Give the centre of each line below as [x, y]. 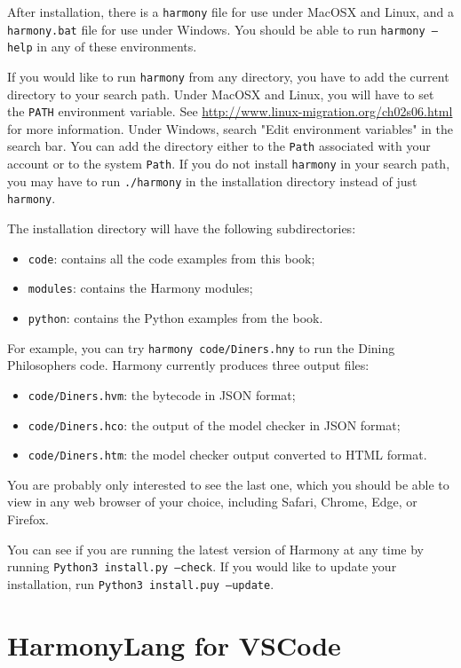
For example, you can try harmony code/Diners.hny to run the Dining [201, 347]
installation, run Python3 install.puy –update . [141, 583]
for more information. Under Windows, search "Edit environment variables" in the [230, 128]
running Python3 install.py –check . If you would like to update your [202, 566]
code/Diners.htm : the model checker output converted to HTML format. [227, 455]
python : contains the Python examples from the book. [175, 318]
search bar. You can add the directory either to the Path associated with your [219, 146]
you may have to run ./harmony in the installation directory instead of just [212, 181]
